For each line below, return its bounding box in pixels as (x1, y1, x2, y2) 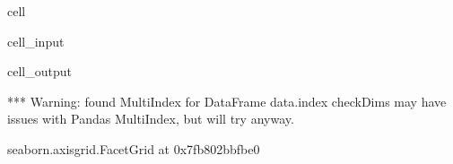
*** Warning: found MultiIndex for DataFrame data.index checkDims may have (7, 91, 447, 110)
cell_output (7, 62, 72, 81)
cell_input (7, 31, 65, 50)
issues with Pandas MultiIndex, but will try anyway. (7, 109, 294, 128)
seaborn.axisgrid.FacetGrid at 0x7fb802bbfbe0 (7, 139, 260, 158)
